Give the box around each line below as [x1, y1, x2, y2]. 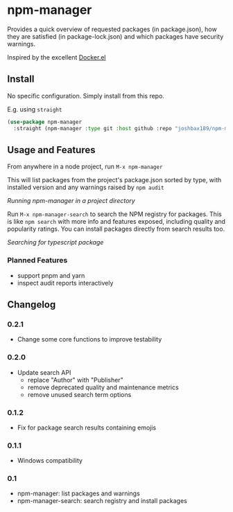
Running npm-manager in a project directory [7, 197, 135, 205]
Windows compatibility [17, 457, 83, 465]
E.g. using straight [7, 105, 62, 113]
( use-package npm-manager [7, 118, 82, 125]
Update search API [17, 368, 71, 376]
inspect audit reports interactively [17, 279, 114, 287]
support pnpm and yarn [17, 271, 85, 279]
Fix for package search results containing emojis [17, 423, 157, 432]
